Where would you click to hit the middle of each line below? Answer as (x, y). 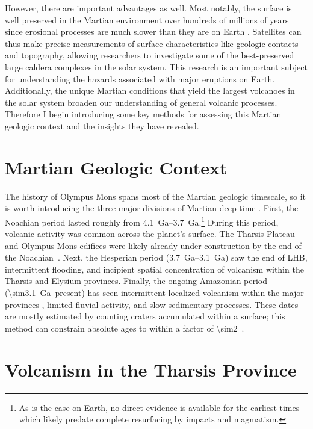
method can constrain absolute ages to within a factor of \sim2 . (125, 328)
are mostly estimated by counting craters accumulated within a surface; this (145, 316)
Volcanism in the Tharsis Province (151, 369)
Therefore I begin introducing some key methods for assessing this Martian (143, 114)
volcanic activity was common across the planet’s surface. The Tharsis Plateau (150, 234)
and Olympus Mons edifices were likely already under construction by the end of (153, 245)
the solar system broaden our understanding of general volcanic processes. (141, 102)
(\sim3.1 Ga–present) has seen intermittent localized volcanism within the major (154, 293)
